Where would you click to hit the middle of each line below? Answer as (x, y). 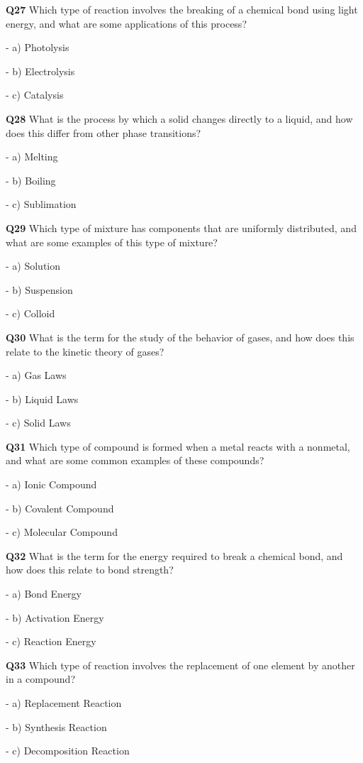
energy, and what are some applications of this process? (126, 23)
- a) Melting (32, 157)
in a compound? (41, 679)
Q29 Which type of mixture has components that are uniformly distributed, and (181, 227)
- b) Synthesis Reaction (56, 726)
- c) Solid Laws (38, 423)
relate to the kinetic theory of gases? (85, 351)
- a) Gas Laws (36, 375)
